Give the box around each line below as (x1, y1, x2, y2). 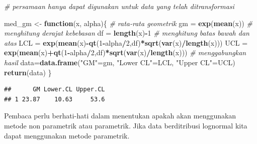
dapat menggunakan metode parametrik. (4, 130, 130, 140)
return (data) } (4, 67, 52, 77)
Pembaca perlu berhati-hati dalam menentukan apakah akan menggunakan (4, 110, 236, 121)
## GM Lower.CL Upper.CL (4, 86, 105, 93)
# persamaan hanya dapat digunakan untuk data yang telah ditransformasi (4, 1, 234, 11)
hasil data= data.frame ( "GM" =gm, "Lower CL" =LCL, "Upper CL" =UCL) (4, 57, 235, 67)
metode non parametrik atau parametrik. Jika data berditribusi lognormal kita (4, 120, 247, 130)
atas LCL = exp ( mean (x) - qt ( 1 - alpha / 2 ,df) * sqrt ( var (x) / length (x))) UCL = (4, 37, 248, 48)
